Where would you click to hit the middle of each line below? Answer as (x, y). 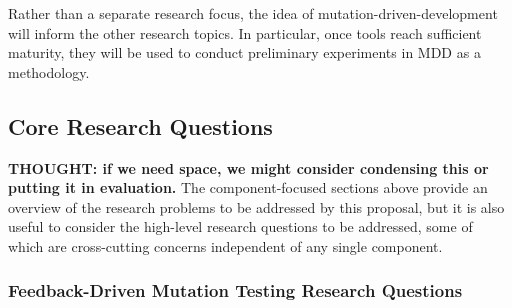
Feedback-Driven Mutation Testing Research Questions (235, 290)
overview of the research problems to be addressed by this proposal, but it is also (256, 206)
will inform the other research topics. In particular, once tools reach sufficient (245, 32)
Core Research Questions (140, 125)
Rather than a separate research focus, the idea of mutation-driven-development (253, 13)
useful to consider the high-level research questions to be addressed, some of (240, 226)
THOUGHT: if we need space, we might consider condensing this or (248, 167)
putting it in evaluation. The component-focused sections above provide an (248, 187)
